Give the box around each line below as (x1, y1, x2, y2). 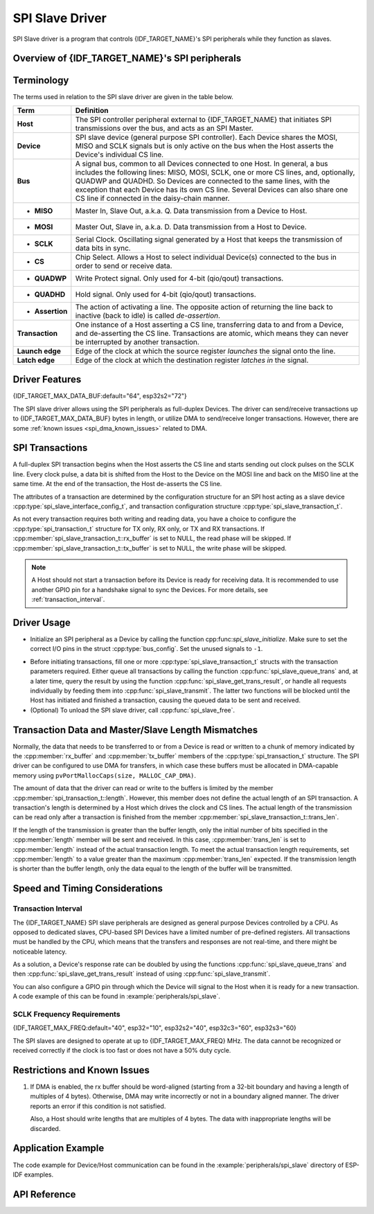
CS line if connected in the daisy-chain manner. (75, 193, 230, 203)
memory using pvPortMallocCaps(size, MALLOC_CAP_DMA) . (12, 771, 197, 779)
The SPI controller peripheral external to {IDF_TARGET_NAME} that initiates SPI (75, 114, 332, 124)
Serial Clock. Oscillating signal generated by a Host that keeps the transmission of (75, 234, 343, 244)
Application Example (12, 1143, 105, 1154)
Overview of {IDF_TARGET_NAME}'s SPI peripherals (12, 53, 242, 64)
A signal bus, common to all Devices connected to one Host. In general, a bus (75, 159, 328, 168)
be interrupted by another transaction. (75, 337, 200, 346)
